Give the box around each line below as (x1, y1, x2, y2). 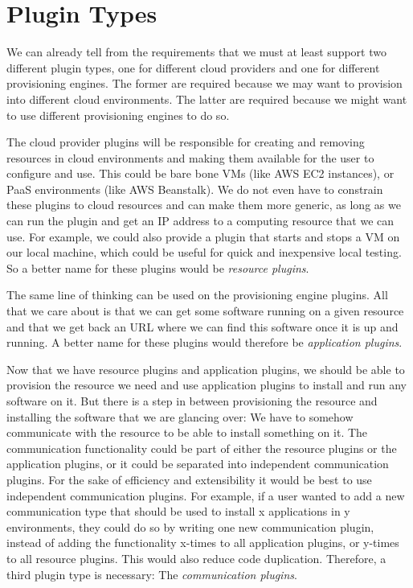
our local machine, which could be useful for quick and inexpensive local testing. (6, 244, 402, 261)
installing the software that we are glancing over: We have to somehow (6, 408, 354, 425)
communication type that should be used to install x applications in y (6, 503, 350, 520)
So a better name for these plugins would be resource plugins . (6, 259, 309, 276)
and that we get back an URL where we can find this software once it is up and (6, 318, 399, 335)
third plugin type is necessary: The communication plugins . (6, 565, 297, 582)
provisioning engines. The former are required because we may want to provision (6, 75, 403, 92)
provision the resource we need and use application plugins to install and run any (6, 376, 407, 393)
